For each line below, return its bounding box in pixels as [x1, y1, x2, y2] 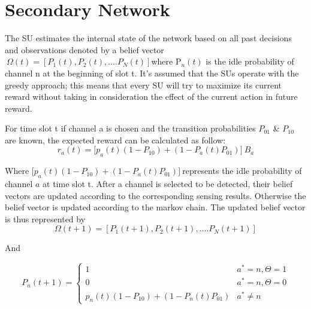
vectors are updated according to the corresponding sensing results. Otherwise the [5, 189, 306, 201]
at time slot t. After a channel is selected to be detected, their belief [43, 178, 293, 190]
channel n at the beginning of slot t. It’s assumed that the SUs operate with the [5, 66, 299, 79]
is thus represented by [5, 212, 86, 225]
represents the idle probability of [182, 164, 302, 177]
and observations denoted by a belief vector [5, 43, 164, 56]
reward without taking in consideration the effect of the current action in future [5, 90, 298, 103]
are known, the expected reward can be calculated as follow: [5, 133, 226, 146]
